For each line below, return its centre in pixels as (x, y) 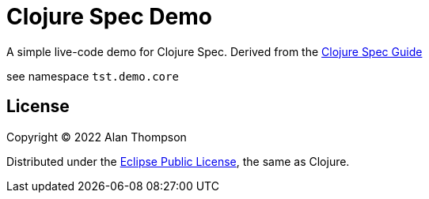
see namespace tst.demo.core (93, 76)
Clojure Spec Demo (109, 17)
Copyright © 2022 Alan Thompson (97, 137)
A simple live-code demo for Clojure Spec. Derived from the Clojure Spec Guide (214, 51)
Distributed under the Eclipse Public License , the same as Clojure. (178, 161)
